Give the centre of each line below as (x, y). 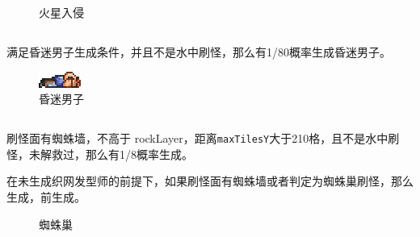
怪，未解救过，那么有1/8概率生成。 (100, 154)
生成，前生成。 (46, 197)
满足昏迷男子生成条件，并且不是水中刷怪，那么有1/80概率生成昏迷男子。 (199, 51)
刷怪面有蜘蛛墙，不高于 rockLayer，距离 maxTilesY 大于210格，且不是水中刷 (203, 138)
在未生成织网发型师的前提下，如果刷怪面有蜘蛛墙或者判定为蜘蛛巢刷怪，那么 (210, 181)
